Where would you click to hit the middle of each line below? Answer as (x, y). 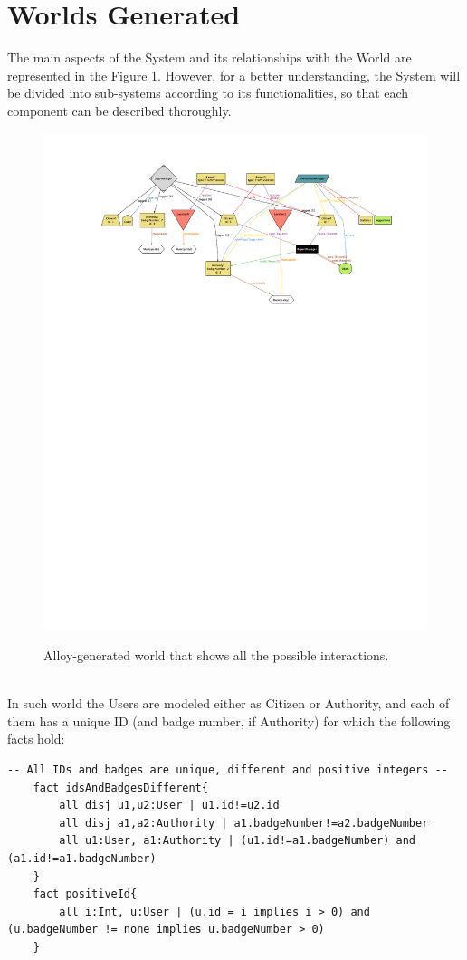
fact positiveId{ (85, 894)
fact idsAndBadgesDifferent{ (120, 787)
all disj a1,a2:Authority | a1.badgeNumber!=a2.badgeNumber (244, 823)
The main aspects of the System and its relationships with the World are (210, 58)
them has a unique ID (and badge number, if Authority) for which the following (229, 720)
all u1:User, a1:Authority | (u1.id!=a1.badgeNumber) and (238, 841)
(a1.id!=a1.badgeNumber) (82, 858)
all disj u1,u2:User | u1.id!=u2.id (169, 806)
